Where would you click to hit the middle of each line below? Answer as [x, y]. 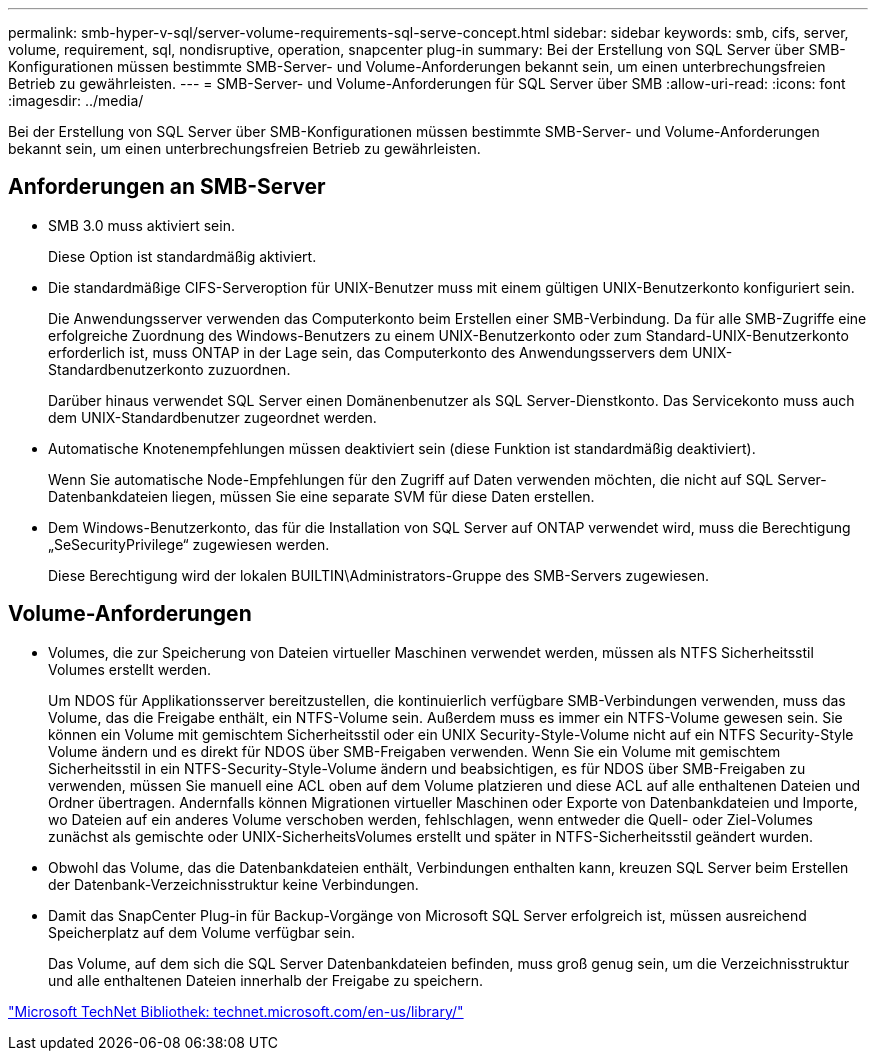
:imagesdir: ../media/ [76, 100]
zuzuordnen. [249, 369]
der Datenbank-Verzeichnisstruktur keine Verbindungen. [233, 884]
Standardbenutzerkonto [126, 369]
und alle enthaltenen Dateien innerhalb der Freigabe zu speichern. [265, 980]
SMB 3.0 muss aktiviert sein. [141, 225]
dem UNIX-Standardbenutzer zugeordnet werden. [212, 417]
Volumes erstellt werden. [130, 669]
